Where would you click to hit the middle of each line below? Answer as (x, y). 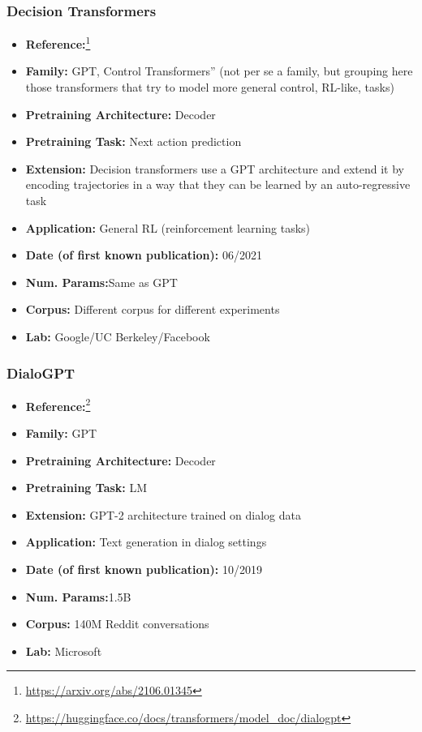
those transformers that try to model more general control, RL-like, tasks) (210, 87)
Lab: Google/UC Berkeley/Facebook (118, 336)
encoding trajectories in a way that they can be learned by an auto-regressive (218, 184)
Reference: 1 (58, 43)
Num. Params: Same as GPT (101, 282)
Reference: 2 (58, 405)
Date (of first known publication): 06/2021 (144, 255)
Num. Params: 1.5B (78, 596)
